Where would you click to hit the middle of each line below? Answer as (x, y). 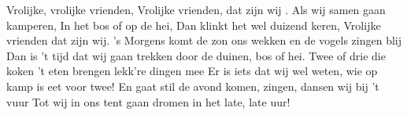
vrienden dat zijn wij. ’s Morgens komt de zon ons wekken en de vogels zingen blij (204, 40)
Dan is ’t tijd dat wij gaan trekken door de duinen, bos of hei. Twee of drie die (196, 55)
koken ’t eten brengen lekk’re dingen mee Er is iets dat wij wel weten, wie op (192, 71)
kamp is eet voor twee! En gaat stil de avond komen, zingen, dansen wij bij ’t (193, 86)
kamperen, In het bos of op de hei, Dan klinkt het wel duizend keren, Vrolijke (194, 25)
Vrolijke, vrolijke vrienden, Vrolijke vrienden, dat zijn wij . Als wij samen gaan (196, 9)
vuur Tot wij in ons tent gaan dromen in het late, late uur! (148, 101)
